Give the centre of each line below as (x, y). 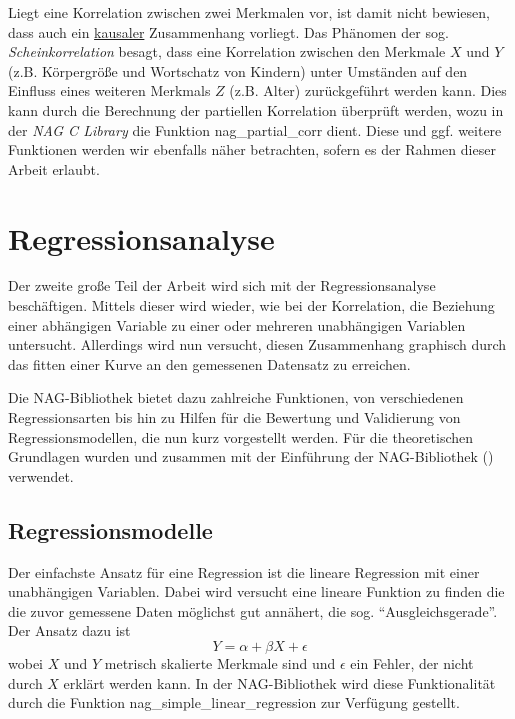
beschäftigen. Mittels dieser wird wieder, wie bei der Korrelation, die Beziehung (251, 305)
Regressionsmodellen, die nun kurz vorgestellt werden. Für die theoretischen (241, 436)
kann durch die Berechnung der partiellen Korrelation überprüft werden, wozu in (256, 109)
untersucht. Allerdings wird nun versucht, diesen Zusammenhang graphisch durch (257, 344)
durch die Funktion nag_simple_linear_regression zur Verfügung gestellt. (234, 702)
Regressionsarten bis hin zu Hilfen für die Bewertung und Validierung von (234, 417)
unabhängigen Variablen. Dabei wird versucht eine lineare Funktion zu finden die (256, 591)
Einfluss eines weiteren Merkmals (109, 90)
